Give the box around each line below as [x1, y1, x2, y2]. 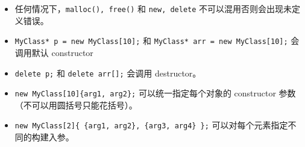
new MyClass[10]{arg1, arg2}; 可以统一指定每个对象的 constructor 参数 [14, 87, 296, 99]
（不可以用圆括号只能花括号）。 [14, 98, 137, 111]
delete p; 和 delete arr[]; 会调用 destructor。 [14, 66, 201, 79]
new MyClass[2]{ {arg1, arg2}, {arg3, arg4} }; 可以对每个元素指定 [14, 119, 288, 131]
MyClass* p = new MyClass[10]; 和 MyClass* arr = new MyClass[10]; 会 [14, 34, 300, 47]
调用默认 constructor [14, 46, 93, 58]
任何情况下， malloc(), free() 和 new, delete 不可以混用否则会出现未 [14, 2, 292, 14]
